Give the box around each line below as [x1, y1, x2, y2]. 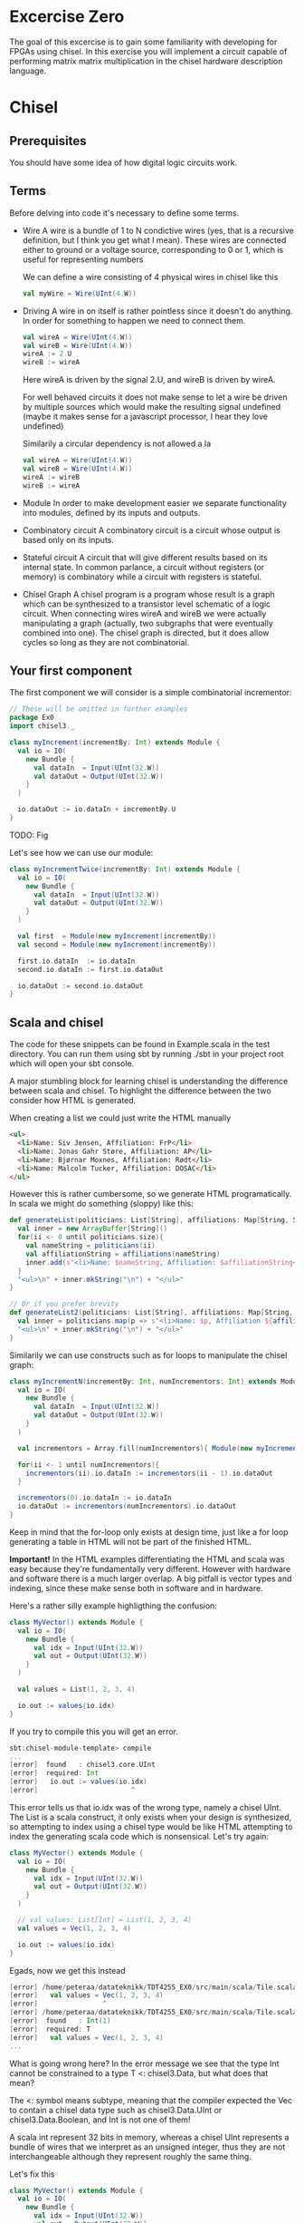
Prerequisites [9, 133, 87, 149]
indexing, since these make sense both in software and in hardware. [9, 1582, 264, 1593]
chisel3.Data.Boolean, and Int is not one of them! [9, 2114, 191, 2125]
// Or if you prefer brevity [9, 1299, 119, 1309]
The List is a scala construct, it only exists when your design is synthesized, [9, 1811, 292, 1822]
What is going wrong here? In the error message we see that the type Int [9, 2058, 280, 2069]
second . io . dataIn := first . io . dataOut [17, 965, 165, 974]
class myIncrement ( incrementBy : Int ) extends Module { [9, 738, 221, 747]
